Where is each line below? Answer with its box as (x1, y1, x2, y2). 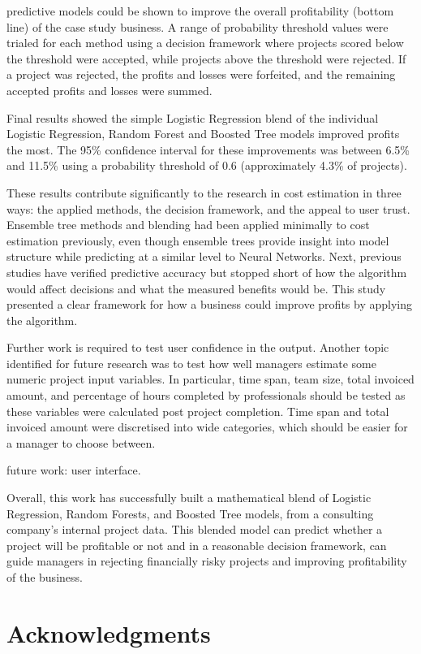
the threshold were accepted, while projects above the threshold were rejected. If (6, 50, 406, 67)
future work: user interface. (6, 461, 141, 479)
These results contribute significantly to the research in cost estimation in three (6, 184, 402, 201)
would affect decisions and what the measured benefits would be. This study (6, 279, 386, 297)
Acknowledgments (6, 616, 211, 649)
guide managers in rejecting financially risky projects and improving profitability (6, 552, 407, 570)
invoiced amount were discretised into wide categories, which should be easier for (6, 418, 408, 435)
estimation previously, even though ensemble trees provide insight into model (6, 232, 389, 249)
